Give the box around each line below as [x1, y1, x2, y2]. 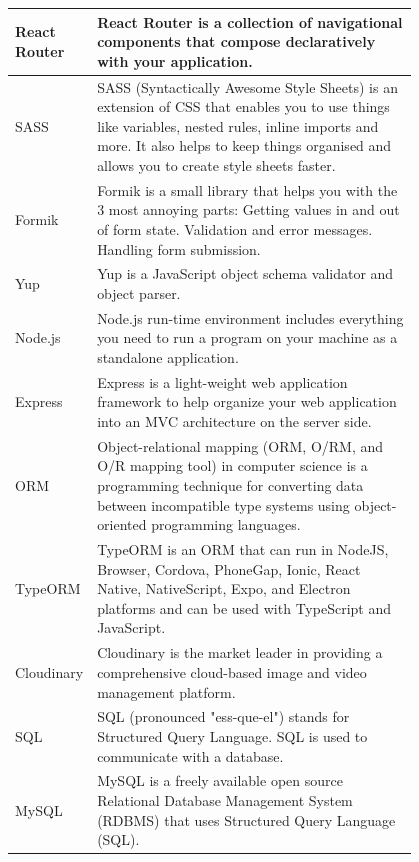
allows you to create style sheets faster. [97, 154, 336, 175]
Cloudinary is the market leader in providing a [97, 642, 383, 663]
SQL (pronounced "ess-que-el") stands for [97, 706, 350, 727]
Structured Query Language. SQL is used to [97, 725, 368, 746]
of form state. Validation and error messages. [97, 218, 373, 239]
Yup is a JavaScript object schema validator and [97, 263, 394, 284]
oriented [97, 514, 147, 535]
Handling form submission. [97, 238, 261, 259]
